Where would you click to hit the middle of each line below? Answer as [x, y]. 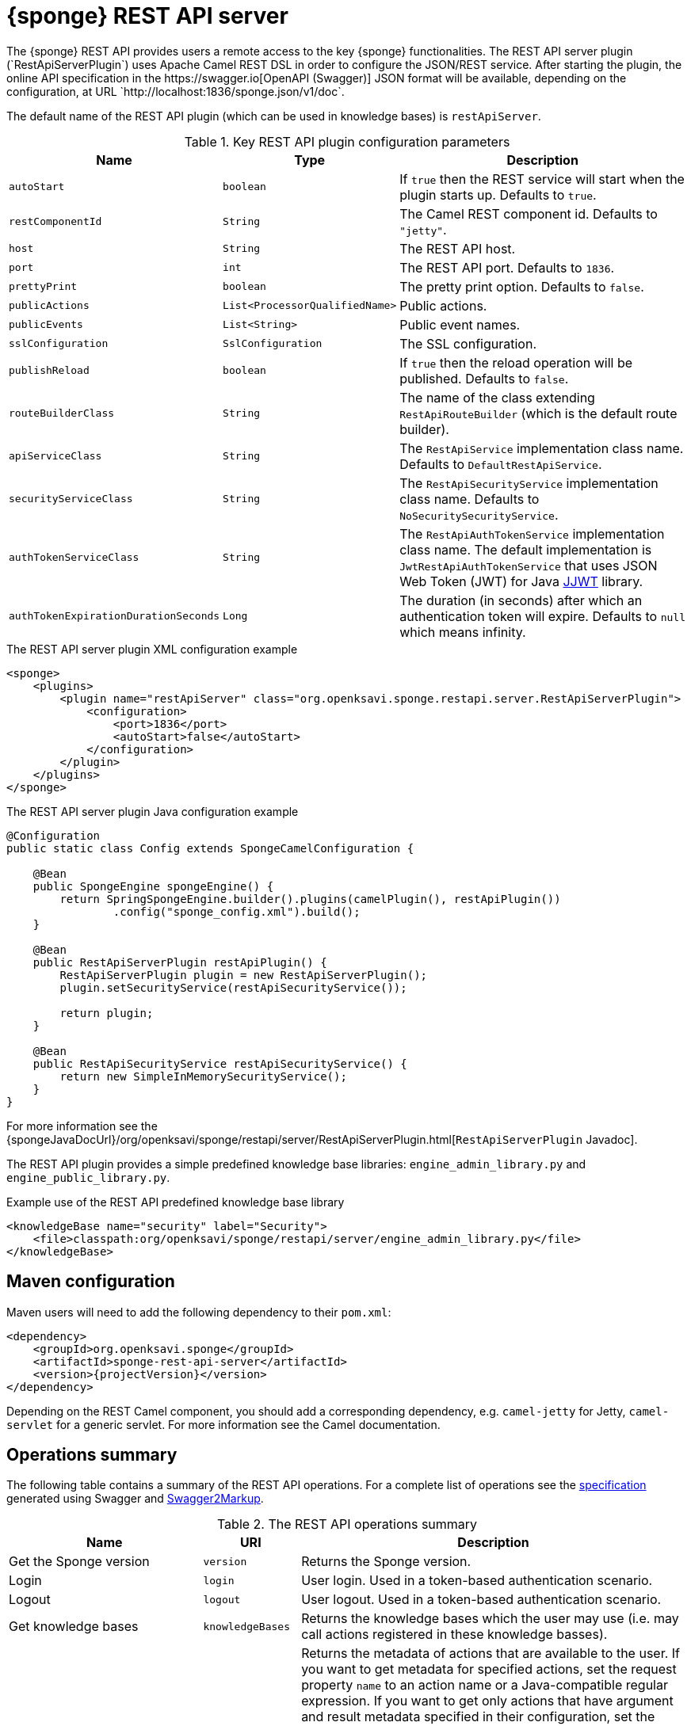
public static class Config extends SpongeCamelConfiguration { [210, 848]
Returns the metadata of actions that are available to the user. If [491, 1654]
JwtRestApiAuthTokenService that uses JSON [529, 565]
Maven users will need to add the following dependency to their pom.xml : [199, 1312]
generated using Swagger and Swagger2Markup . [135, 1499]
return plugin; [107, 1013]
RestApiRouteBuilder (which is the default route [538, 413]
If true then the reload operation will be [516, 362]
